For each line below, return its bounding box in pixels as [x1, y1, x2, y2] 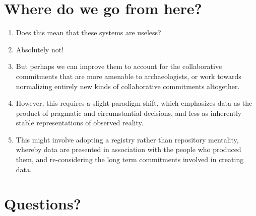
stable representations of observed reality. [16, 117, 144, 128]
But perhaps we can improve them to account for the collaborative [16, 61, 222, 71]
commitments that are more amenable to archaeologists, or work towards [16, 70, 241, 81]
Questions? [4, 193, 81, 214]
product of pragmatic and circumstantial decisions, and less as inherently [16, 107, 242, 118]
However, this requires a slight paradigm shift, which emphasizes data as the [16, 98, 252, 108]
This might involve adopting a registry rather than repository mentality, [16, 134, 239, 145]
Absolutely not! [16, 44, 64, 54]
